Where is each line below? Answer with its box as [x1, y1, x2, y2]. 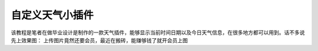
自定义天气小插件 [11, 9, 94, 21]
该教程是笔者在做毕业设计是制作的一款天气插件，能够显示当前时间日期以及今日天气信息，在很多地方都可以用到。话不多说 [11, 29, 305, 36]
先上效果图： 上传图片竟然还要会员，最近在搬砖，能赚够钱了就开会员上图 [11, 37, 188, 43]
